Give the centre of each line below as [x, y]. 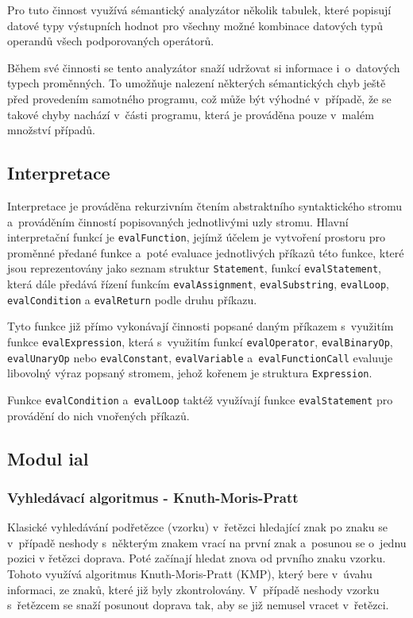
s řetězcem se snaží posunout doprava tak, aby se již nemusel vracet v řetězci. [198, 605]
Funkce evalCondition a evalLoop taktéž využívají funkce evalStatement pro [200, 399]
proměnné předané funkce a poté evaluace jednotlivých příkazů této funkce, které [206, 252]
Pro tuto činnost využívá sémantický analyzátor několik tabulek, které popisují [199, 10]
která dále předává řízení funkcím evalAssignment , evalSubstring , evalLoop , [198, 284]
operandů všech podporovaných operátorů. [111, 41]
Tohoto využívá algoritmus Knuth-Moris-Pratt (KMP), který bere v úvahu [190, 573]
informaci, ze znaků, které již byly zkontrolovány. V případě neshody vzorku [193, 589]
